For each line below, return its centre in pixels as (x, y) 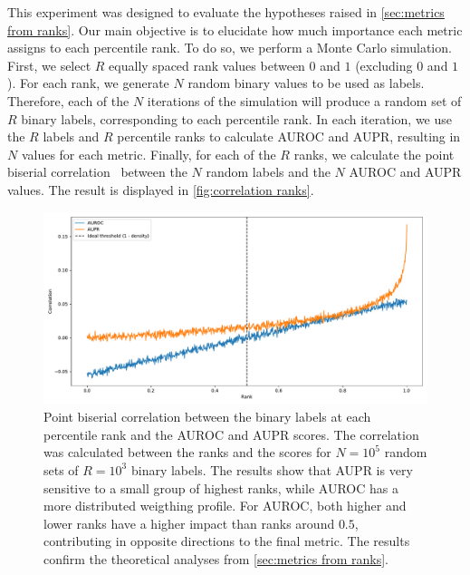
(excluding (384, 65)
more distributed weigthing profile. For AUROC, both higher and (225, 506)
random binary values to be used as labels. (306, 83)
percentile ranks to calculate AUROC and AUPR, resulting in (289, 136)
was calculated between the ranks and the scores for (187, 452)
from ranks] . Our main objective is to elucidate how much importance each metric (235, 29)
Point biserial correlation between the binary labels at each (207, 417)
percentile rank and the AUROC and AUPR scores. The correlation (231, 434)
